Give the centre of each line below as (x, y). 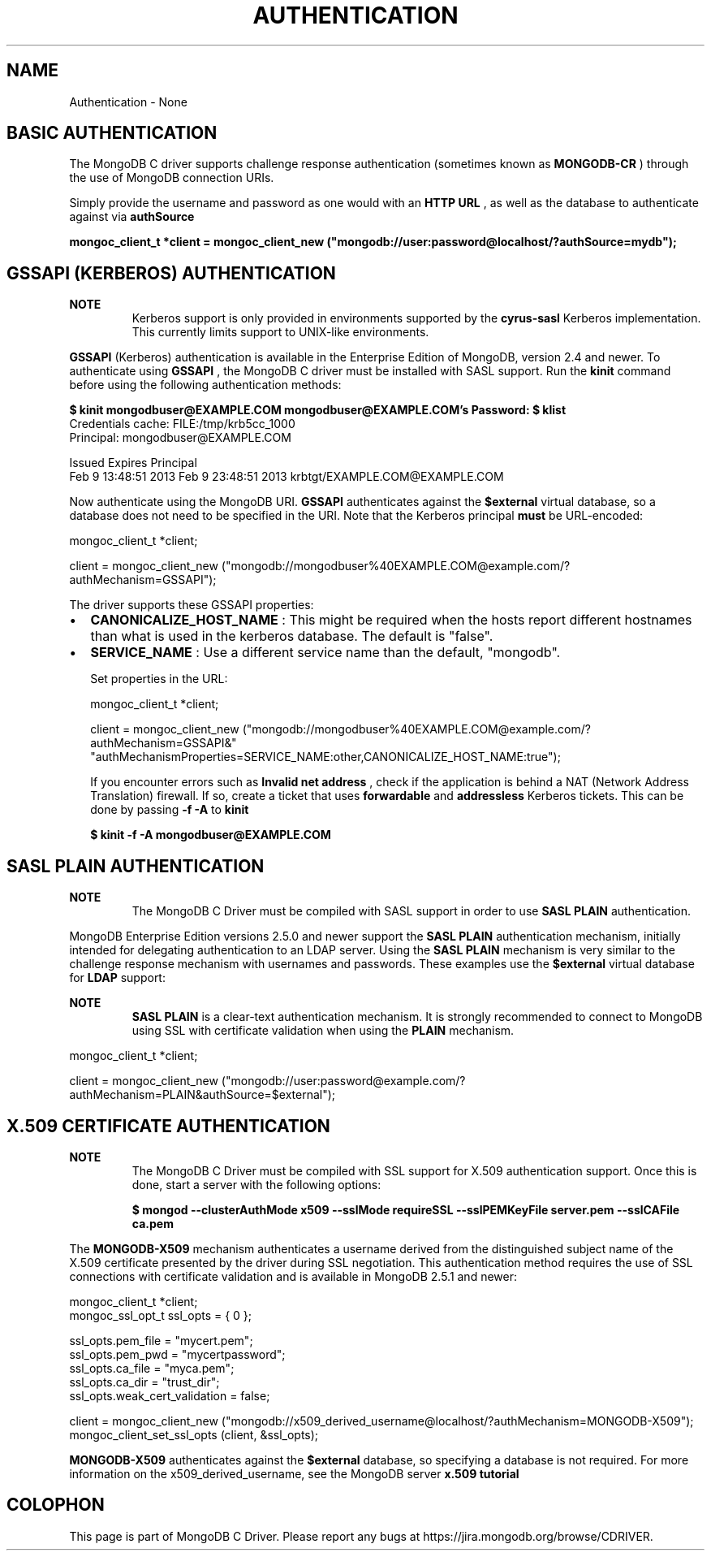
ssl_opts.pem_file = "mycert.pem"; (161, 1340)
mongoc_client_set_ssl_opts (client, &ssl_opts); (194, 1434)
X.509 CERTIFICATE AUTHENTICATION (168, 1126)
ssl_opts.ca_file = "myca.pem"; (152, 1368)
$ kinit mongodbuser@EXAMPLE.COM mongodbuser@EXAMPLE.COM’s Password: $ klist (318, 410)
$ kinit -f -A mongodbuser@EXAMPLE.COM (211, 835)
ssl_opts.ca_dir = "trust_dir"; (144, 1382)
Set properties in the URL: (159, 679)
